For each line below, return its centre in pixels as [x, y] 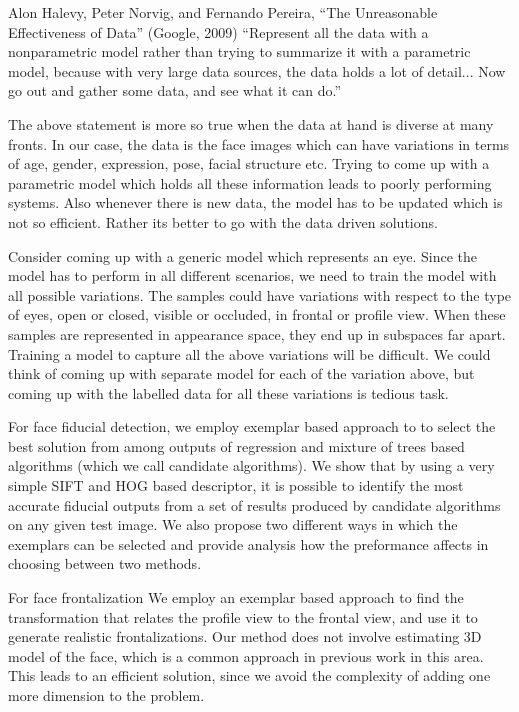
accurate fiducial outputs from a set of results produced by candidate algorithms [254, 504]
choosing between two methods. [105, 563]
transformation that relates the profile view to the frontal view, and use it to [243, 616]
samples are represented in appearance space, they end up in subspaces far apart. [257, 333]
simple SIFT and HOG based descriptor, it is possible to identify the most [236, 485]
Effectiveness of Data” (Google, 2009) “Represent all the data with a [218, 31]
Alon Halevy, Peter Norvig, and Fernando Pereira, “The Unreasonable [223, 12]
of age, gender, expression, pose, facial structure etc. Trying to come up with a [249, 163]
